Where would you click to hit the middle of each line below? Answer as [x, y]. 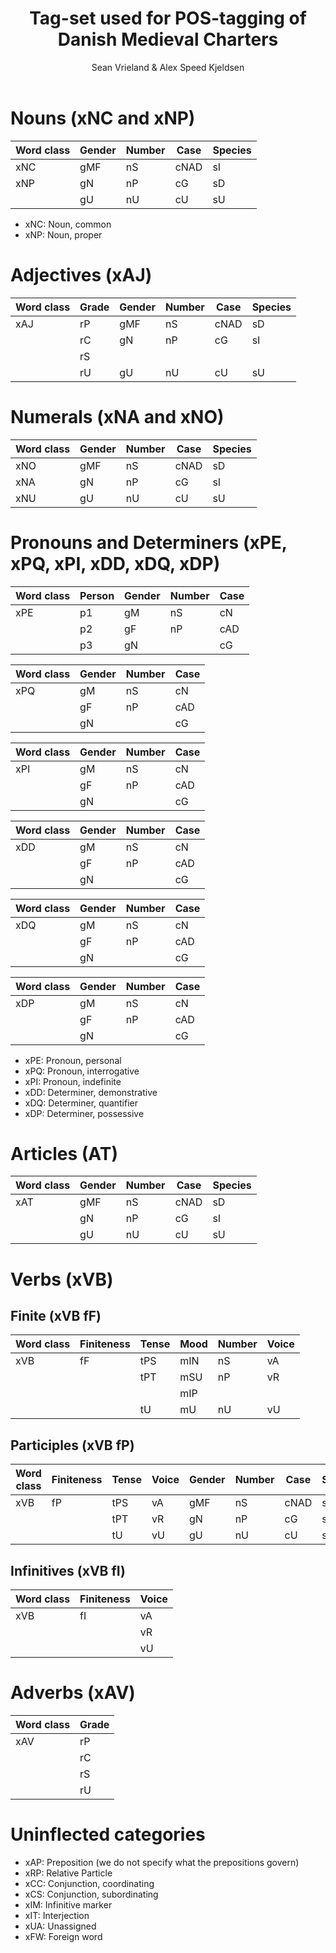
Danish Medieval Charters [168, 39]
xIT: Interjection [57, 1915]
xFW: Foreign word [63, 1936]
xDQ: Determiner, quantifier [81, 1103]
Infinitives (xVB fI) [68, 1570]
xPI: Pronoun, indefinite [73, 1081]
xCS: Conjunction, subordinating [91, 1894]
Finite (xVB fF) [56, 1316]
